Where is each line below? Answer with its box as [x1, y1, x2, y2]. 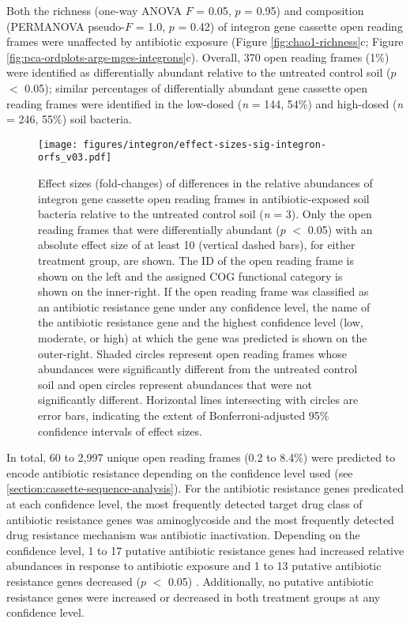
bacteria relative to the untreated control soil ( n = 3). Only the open [38, 206, 372, 222]
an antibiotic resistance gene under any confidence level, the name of [38, 298, 371, 315]
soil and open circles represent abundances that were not [38, 376, 312, 392]
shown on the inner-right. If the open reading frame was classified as [38, 283, 369, 300]
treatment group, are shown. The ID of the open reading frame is [38, 252, 354, 269]
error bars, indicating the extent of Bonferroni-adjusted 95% [38, 406, 329, 423]
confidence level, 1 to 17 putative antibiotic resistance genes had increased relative [6, 542, 404, 558]
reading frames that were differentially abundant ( [38, 221, 280, 237]
